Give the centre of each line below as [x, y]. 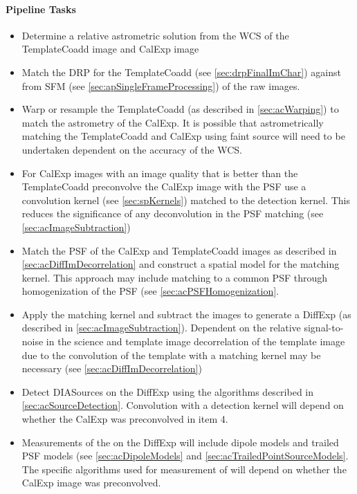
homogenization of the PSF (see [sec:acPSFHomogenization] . [150, 291]
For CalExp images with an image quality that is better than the [160, 173]
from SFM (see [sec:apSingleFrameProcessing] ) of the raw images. [161, 85]
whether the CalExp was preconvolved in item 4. [125, 419]
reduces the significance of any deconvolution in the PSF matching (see [173, 213]
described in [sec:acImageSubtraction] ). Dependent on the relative [161, 328]
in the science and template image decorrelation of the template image [195, 341]
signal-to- [324, 328]
